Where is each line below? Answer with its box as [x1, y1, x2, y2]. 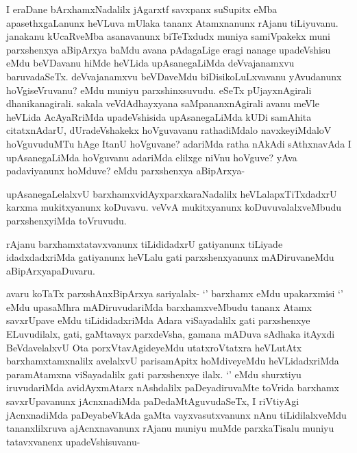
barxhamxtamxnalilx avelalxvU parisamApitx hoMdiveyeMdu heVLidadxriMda [6, 353, 339, 368]
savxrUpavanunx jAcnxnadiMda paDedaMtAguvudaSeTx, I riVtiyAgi [6, 394, 299, 408]
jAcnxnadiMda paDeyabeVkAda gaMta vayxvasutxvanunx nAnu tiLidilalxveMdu [6, 407, 347, 421]
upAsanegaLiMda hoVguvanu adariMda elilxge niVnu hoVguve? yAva [6, 150, 297, 164]
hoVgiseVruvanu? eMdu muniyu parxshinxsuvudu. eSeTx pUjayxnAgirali [6, 82, 312, 97]
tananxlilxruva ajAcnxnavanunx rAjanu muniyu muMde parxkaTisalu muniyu [6, 421, 334, 435]
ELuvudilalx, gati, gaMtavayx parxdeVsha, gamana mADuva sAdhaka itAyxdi [6, 327, 335, 341]
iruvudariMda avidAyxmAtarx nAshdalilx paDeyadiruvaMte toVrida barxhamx [6, 380, 339, 395]
